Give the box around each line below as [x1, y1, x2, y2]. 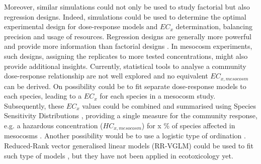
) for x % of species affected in [141, 120, 235, 130]
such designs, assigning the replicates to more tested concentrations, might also [4, 50, 248, 61]
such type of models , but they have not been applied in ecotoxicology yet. [4, 150, 233, 160]
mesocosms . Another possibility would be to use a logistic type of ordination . [4, 130, 246, 141]
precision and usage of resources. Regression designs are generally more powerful [4, 31, 251, 41]
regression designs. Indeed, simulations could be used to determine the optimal [4, 11, 246, 22]
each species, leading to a [4, 91, 82, 101]
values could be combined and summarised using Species [82, 100, 256, 111]
